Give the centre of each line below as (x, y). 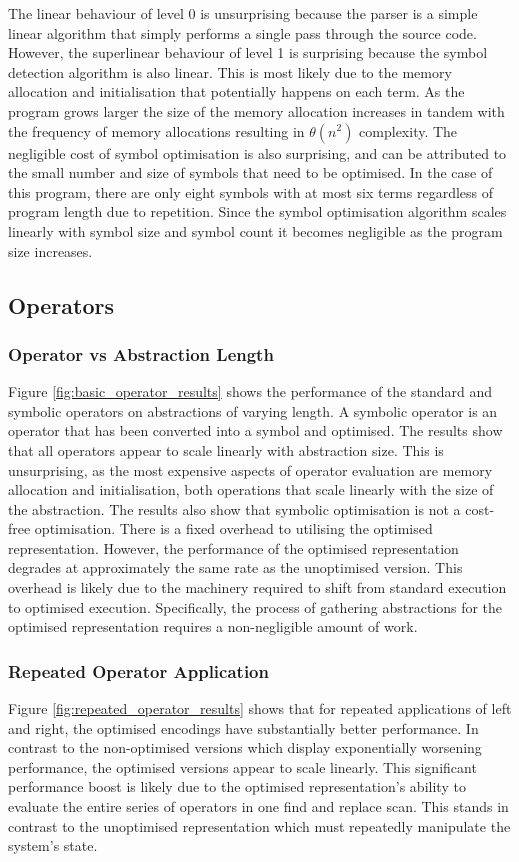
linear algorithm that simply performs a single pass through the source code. (242, 32)
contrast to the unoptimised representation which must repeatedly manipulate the (259, 825)
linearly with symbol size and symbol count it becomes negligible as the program (255, 230)
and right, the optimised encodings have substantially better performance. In (243, 727)
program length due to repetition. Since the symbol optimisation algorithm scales (257, 211)
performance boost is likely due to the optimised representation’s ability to (237, 786)
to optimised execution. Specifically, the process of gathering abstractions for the (255, 606)
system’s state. (53, 845)
